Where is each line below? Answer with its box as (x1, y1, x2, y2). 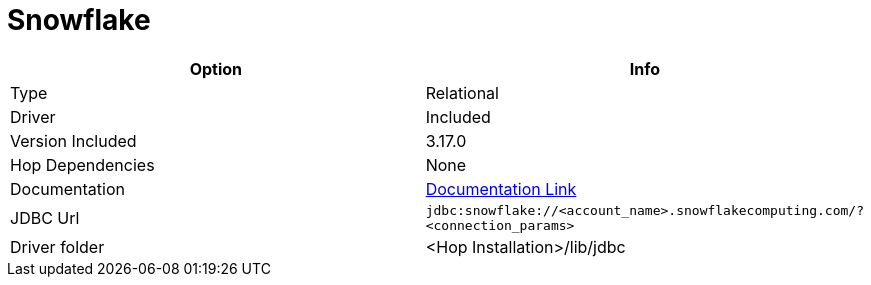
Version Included (10, 130, 137, 151)
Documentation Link (425, 178, 577, 199)
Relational (425, 82, 499, 103)
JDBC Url (10, 207, 80, 228)
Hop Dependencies (10, 154, 155, 175)
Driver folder (10, 236, 105, 257)
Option (189, 58, 243, 79)
